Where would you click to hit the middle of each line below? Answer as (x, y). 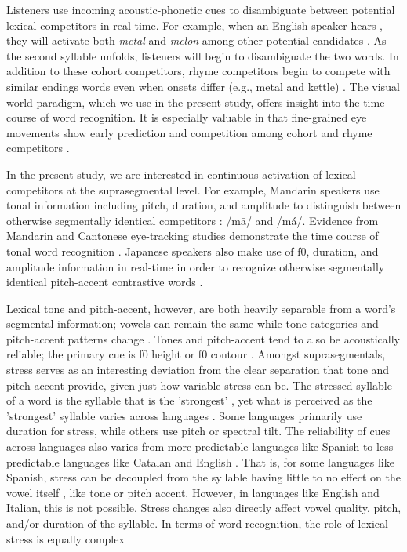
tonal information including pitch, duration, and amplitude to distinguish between (204, 205)
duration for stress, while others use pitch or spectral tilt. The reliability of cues (198, 431)
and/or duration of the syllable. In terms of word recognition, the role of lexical (197, 523)
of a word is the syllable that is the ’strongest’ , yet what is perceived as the (189, 400)
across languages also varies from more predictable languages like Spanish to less (200, 447)
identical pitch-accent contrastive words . (105, 282)
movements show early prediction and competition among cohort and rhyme (189, 132)
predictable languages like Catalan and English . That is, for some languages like (200, 461)
